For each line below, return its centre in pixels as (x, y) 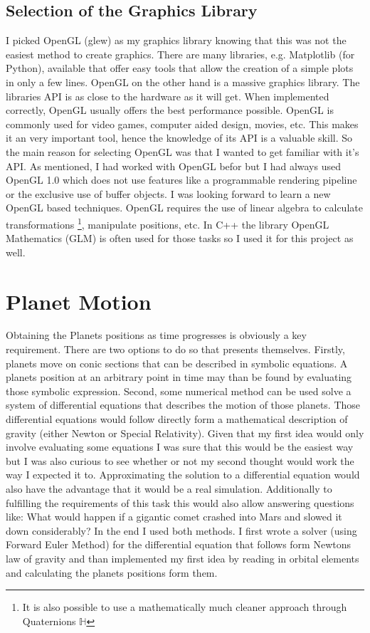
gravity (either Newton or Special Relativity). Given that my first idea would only (185, 433)
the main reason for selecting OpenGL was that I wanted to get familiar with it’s (183, 151)
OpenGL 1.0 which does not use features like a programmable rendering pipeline (181, 180)
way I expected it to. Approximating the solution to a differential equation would (183, 475)
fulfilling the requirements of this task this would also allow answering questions (180, 502)
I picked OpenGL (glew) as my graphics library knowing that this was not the (176, 40)
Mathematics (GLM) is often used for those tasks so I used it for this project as (180, 238)
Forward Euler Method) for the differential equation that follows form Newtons (178, 544)
